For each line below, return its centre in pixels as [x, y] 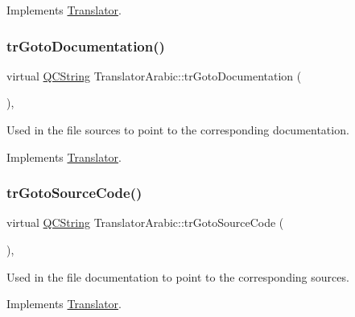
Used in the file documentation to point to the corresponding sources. [178, 276]
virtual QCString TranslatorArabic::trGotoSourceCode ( [145, 222]
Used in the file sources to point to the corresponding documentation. [178, 130]
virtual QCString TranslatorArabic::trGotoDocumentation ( [154, 75]
